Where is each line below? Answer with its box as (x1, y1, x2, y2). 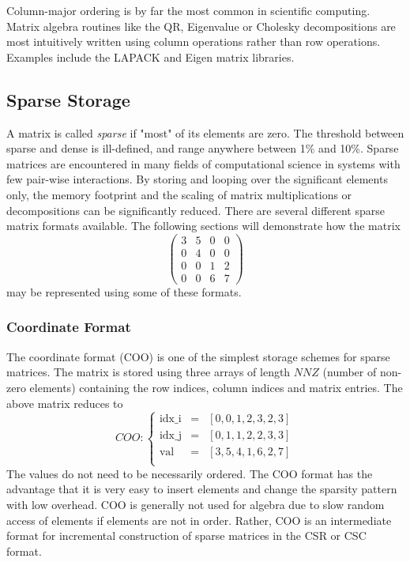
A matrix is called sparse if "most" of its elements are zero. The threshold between (6, 124, 404, 141)
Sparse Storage (6, 87, 130, 111)
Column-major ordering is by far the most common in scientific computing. (6, 2, 371, 18)
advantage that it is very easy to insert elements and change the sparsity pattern (6, 481, 397, 497)
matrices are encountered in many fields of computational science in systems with (6, 155, 401, 172)
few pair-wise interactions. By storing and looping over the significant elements (6, 171, 388, 187)
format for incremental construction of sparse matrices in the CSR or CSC (6, 527, 367, 544)
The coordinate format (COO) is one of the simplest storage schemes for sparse (6, 348, 390, 364)
